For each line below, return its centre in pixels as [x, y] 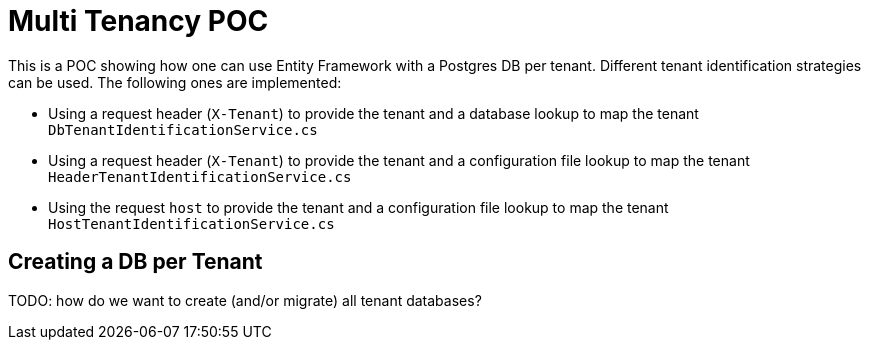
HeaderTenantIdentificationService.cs [200, 176]
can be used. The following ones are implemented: [175, 82]
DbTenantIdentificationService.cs [183, 129]
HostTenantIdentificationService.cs [191, 223]
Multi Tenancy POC [138, 21]
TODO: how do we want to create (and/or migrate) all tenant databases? [245, 300]
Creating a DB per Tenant [135, 262]
